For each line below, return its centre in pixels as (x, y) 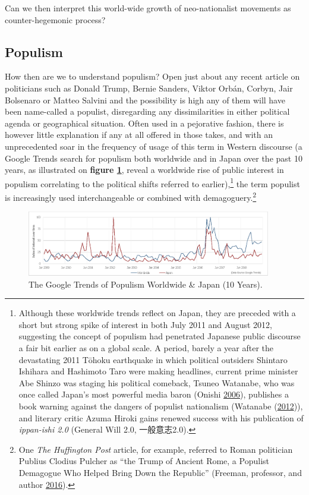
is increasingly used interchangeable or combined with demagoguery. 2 (131, 196)
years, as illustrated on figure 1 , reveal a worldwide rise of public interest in (144, 170)
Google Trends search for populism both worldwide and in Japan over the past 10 (154, 158)
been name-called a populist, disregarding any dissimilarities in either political (147, 111)
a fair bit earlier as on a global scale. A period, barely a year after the (146, 348)
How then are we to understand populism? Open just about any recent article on (152, 76)
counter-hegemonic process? (55, 19)
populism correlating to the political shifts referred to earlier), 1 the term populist (152, 182)
